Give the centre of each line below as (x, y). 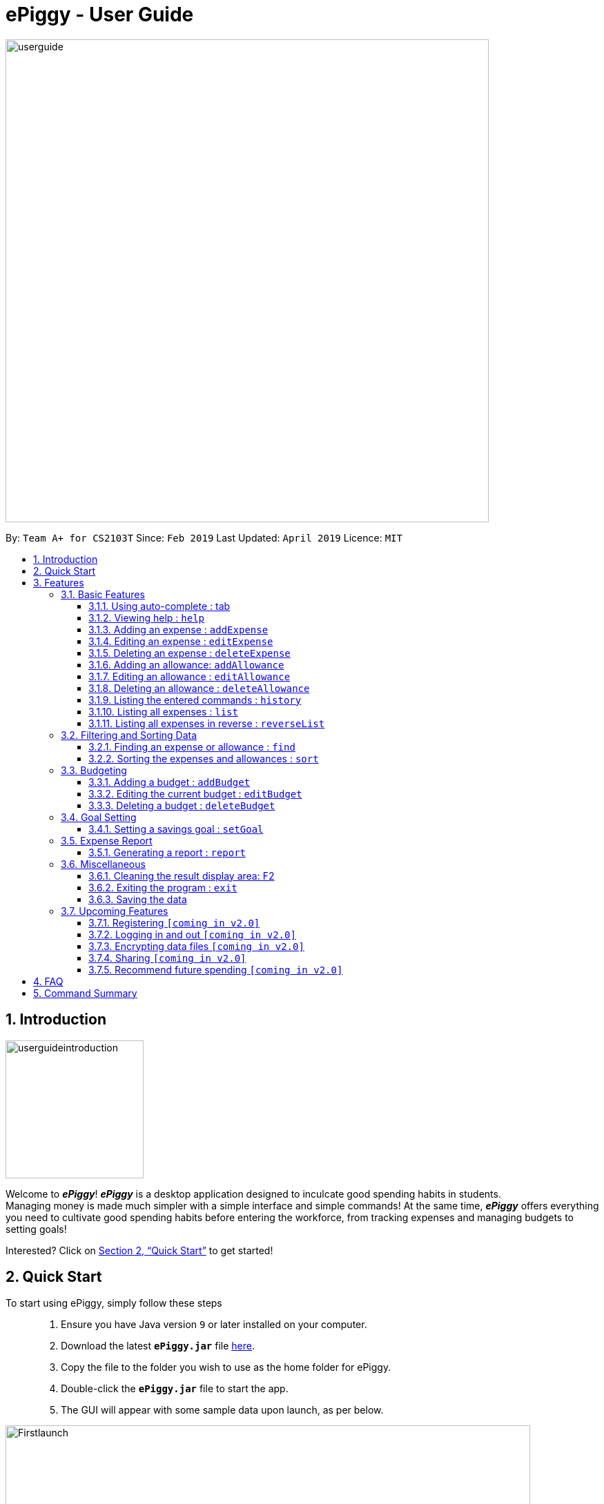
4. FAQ (48, 981)
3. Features (59, 582)
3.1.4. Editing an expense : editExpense (181, 641)
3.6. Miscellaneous (103, 864)
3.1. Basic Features (103, 594)
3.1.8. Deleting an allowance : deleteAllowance (199, 688)
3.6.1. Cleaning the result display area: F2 (182, 875)
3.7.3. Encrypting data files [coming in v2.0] (196, 946)
